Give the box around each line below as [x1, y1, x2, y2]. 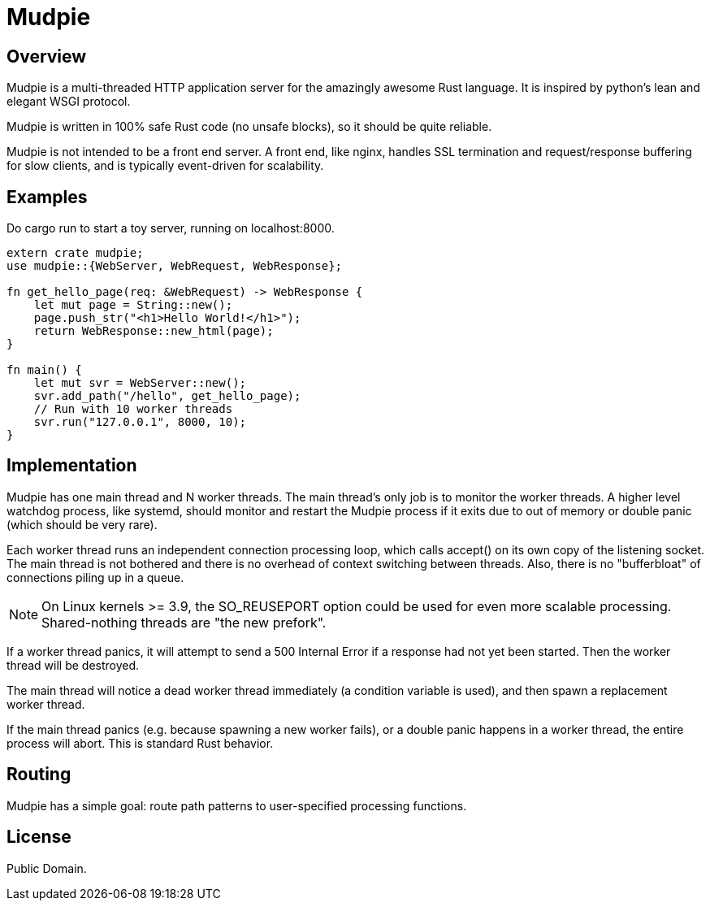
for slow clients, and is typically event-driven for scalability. [6, 158, 324, 173]
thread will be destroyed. [6, 657, 140, 672]
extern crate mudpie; [6, 246, 144, 260]
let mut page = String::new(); [33, 298, 233, 312]
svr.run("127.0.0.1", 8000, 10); [33, 415, 247, 429]
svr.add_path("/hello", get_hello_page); [33, 389, 301, 403]
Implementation [6, 455, 137, 476]
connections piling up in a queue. [6, 570, 184, 584]
